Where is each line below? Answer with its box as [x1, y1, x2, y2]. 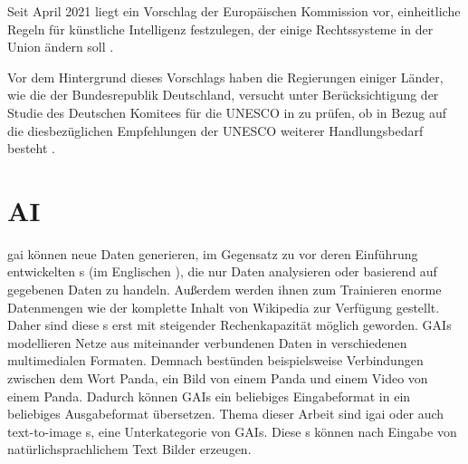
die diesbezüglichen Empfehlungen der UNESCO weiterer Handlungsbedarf [7, 121, 424, 140]
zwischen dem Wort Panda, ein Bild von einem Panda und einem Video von [7, 369, 428, 388]
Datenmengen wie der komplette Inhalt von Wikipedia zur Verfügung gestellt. [7, 297, 440, 316]
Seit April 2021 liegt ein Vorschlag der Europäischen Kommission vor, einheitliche [7, 2, 461, 20]
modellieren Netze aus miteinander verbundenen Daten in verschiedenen [7, 333, 407, 352]
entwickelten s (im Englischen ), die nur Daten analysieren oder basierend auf [7, 262, 437, 281]
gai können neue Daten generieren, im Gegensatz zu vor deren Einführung [7, 244, 418, 263]
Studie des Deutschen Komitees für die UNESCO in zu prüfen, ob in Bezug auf [7, 102, 447, 121]
